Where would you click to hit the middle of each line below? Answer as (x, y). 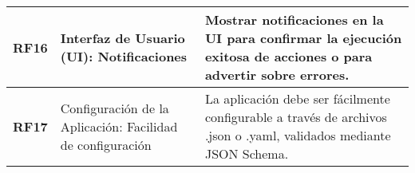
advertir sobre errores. (277, 75)
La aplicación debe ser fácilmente (297, 98)
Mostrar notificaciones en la (294, 20)
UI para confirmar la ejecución (303, 38)
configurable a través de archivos (296, 117)
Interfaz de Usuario (123, 38)
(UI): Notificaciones (124, 56)
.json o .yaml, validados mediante (298, 135)
